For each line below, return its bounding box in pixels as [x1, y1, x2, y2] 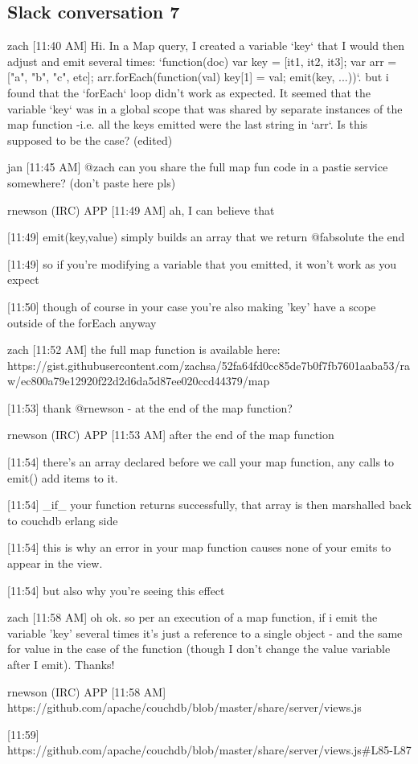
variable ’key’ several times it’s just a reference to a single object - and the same [7, 624, 403, 641]
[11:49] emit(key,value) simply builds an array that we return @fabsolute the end [7, 228, 405, 245]
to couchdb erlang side [7, 511, 118, 528]
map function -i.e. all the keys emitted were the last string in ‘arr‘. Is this [7, 116, 368, 133]
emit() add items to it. [7, 469, 118, 486]
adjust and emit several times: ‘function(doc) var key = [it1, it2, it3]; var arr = [7, 52, 397, 69]
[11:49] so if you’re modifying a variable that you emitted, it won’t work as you [7, 255, 397, 272]
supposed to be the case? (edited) [7, 131, 173, 148]
